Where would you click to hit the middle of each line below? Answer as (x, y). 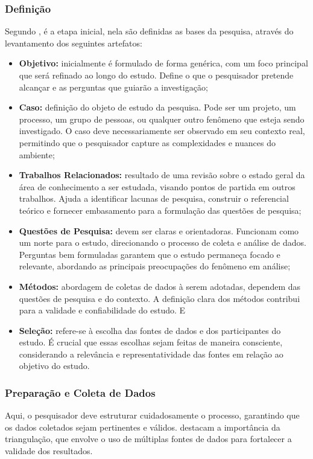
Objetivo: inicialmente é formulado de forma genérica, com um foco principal (163, 63)
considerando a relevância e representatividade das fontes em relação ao (151, 354)
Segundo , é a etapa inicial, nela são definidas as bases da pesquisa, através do (149, 31)
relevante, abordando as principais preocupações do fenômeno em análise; (155, 266)
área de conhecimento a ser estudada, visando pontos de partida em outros (157, 186)
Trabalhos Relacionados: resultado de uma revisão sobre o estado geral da (162, 175)
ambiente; (37, 154)
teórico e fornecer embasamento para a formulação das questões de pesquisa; (160, 210)
